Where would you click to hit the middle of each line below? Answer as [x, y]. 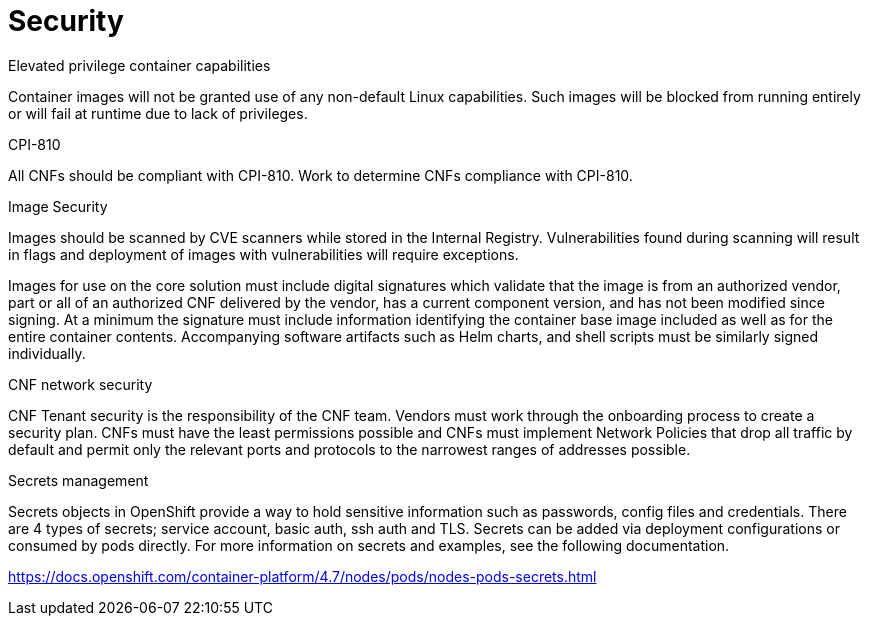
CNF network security [80, 384]
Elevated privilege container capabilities [139, 65]
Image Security [58, 206]
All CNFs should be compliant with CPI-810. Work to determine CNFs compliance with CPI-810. [320, 175]
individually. [47, 353]
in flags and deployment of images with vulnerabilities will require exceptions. [263, 254]
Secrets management [78, 480]
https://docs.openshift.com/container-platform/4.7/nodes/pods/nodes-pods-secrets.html [302, 576]
